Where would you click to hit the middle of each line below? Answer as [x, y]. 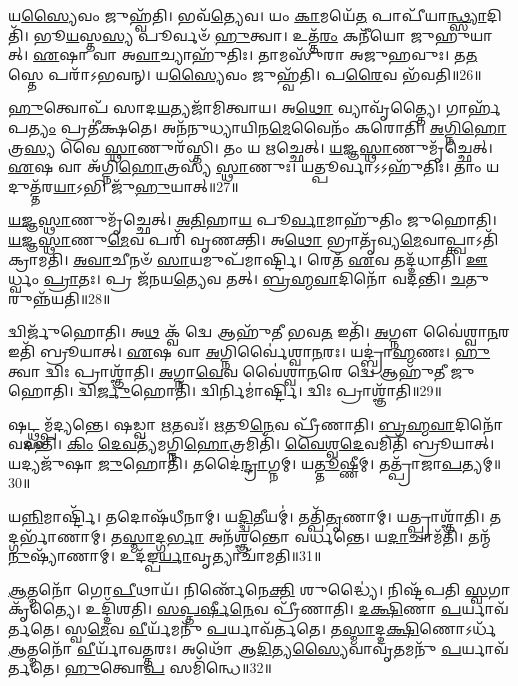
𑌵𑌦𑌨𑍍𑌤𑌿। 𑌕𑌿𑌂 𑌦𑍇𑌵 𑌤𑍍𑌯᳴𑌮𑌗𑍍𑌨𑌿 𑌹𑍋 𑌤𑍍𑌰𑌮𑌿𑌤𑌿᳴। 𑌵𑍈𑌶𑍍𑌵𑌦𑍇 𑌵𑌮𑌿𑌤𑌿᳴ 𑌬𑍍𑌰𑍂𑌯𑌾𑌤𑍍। [251, 443]
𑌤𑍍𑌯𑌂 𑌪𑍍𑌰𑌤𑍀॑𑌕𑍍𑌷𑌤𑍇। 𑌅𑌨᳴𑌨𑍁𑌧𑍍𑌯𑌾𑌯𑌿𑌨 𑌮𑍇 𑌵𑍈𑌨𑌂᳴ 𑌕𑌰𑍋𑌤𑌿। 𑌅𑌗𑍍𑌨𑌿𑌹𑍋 [267, 126]
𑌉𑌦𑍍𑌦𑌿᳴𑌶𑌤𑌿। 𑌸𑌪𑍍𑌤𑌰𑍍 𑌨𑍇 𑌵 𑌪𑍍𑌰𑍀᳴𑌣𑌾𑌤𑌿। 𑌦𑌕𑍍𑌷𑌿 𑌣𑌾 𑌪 [273, 608]
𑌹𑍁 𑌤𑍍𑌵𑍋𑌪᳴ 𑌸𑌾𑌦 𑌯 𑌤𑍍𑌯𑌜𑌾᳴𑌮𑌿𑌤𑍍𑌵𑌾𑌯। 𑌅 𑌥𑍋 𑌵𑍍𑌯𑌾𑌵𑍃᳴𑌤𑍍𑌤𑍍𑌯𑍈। [225, 107]
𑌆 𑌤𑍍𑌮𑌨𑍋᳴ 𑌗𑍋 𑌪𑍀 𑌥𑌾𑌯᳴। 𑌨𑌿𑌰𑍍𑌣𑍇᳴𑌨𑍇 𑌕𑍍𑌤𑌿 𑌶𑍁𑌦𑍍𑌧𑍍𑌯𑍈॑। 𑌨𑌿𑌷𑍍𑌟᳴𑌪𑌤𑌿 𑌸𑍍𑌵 [248, 588]
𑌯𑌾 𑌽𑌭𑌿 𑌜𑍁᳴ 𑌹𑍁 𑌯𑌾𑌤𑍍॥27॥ [146, 185]
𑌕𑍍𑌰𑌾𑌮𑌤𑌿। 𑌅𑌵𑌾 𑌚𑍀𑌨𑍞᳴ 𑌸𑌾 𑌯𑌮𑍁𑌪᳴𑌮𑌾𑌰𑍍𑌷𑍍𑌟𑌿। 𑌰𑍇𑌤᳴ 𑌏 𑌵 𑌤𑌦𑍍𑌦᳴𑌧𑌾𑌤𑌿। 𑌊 [248, 258]
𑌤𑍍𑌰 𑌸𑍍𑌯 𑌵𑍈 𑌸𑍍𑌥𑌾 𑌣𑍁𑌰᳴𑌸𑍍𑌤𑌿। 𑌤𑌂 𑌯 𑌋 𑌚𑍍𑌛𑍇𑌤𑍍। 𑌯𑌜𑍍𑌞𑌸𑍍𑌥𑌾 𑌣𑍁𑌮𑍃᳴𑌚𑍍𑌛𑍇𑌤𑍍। [250, 146]
